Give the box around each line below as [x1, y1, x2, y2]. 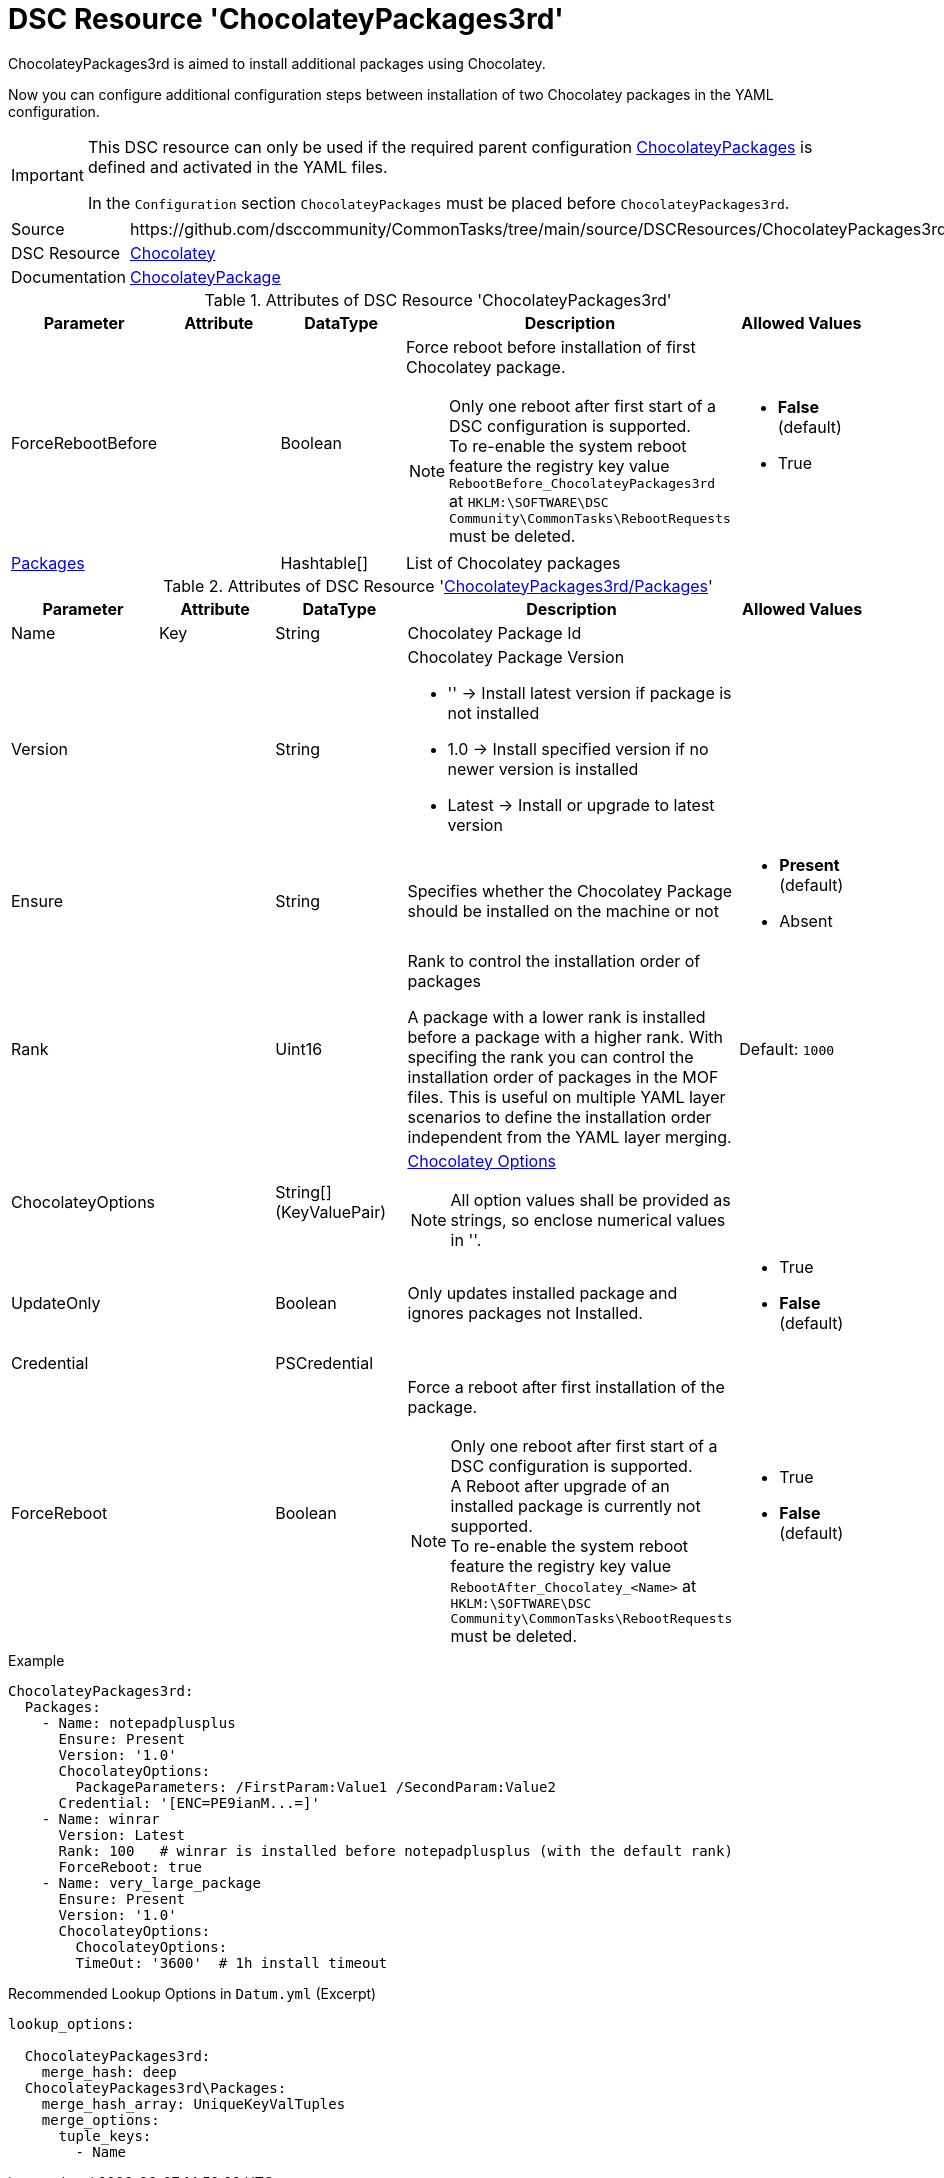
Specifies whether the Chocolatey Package [407, 880, 733, 901]
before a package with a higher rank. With [407, 1026, 724, 1047]
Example [8, 1651, 65, 1669]
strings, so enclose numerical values [450, 1209, 726, 1230]
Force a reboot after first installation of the [407, 1376, 725, 1397]
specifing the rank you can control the [407, 1046, 694, 1067]
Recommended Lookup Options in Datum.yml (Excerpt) [8, 1984, 377, 2002]
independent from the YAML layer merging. [407, 1126, 732, 1147]
